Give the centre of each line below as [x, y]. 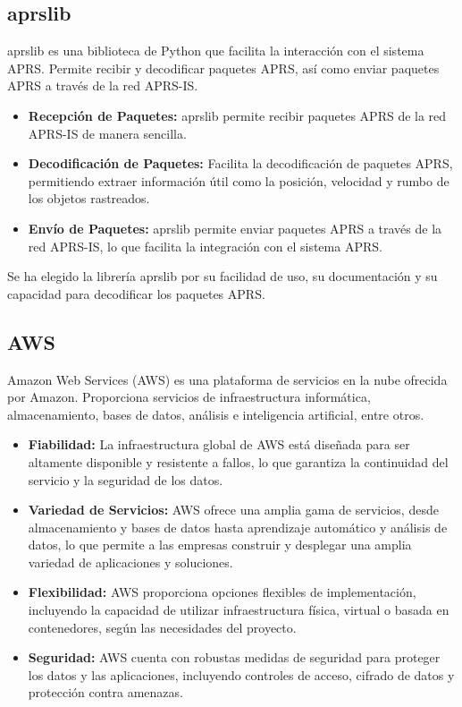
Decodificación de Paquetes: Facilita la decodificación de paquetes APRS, [240, 163]
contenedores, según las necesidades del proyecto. [162, 627]
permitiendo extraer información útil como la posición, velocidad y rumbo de [239, 180]
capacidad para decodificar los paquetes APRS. [136, 293]
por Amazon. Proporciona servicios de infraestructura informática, [189, 397]
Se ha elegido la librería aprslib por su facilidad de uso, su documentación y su [223, 276]
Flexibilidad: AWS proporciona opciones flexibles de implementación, [222, 592]
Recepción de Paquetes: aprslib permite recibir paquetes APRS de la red [237, 115]
